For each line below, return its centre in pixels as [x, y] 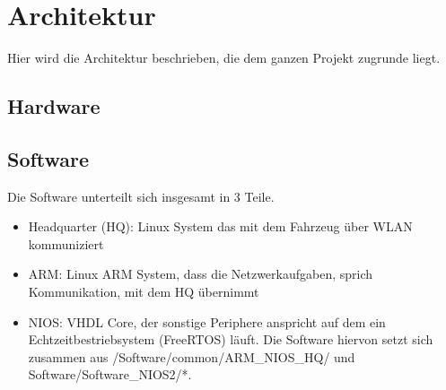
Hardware [54, 106]
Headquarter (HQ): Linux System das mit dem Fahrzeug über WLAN [220, 226]
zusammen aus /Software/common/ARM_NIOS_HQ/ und [192, 356]
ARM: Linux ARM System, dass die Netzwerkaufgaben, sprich [201, 274]
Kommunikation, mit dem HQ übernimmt [144, 292]
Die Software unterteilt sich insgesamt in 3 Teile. [141, 196]
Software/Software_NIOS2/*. [110, 374]
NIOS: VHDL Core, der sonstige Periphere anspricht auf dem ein [207, 321]
